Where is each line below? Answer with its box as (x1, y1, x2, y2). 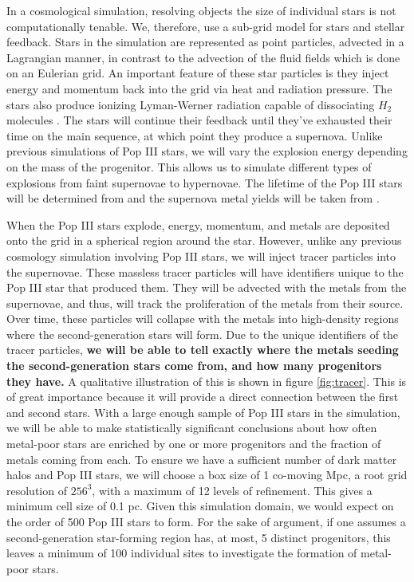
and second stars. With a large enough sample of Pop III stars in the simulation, (6, 403, 400, 420)
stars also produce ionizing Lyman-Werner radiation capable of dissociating (6, 96, 375, 112)
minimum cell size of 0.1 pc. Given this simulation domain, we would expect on (6, 497, 394, 514)
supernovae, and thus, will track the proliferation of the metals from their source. (6, 294, 404, 311)
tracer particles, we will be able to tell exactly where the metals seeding (6, 341, 399, 358)
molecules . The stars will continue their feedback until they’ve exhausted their (6, 112, 392, 128)
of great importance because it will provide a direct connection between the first (6, 388, 399, 405)
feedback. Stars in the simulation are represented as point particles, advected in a (6, 33, 404, 50)
